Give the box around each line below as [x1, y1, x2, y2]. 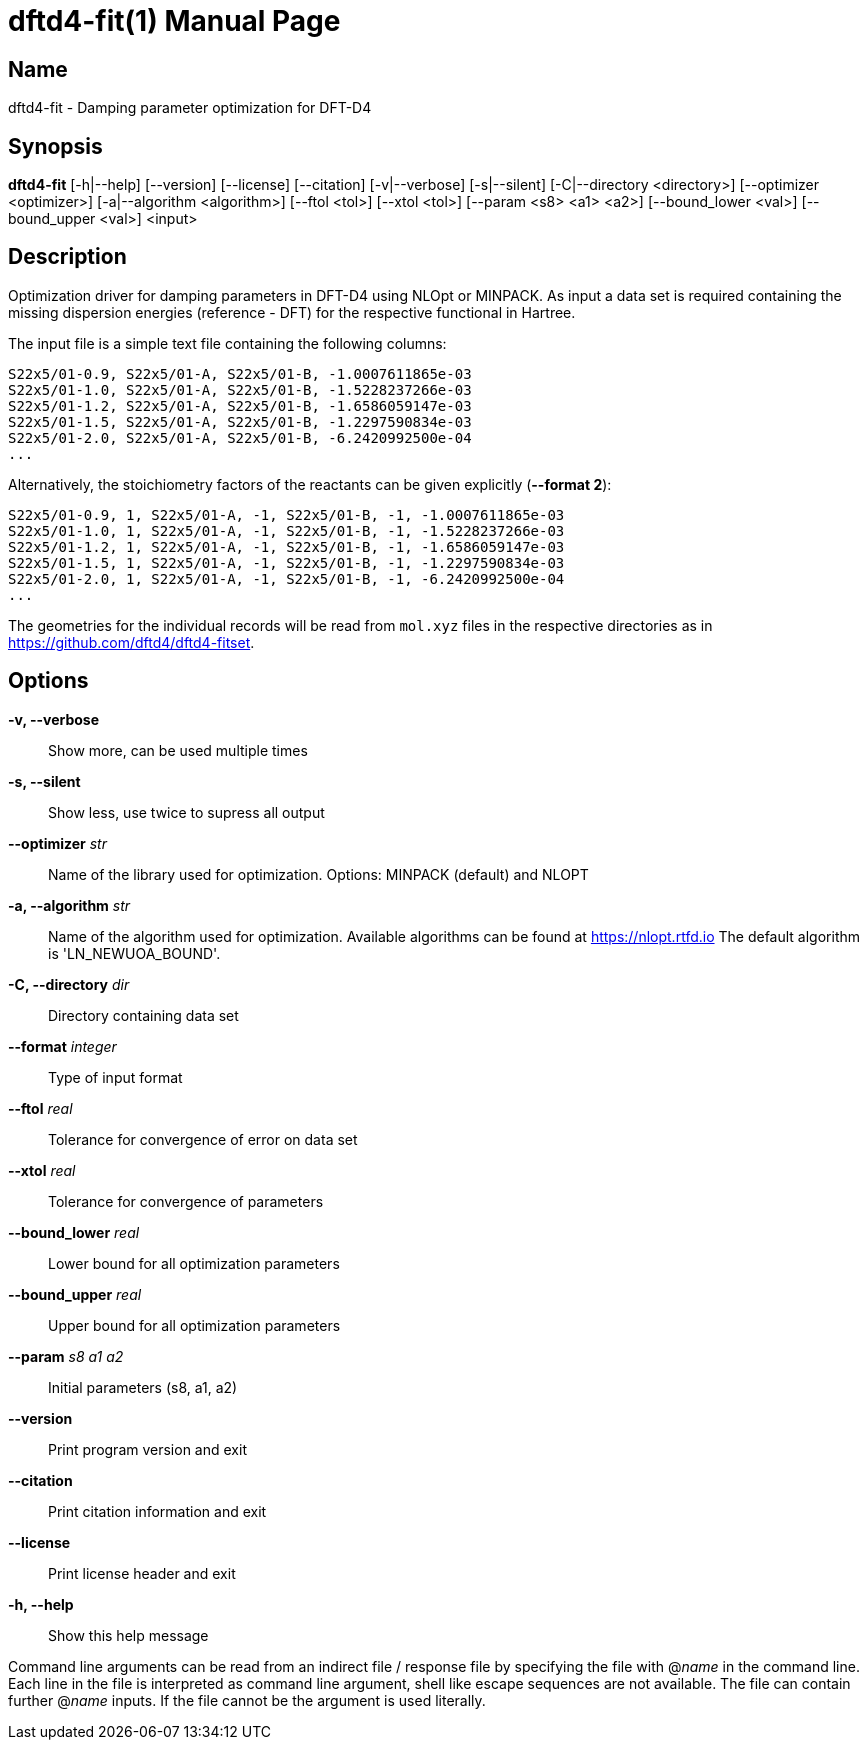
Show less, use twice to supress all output [48, 803, 325, 821]
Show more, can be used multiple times [48, 741, 308, 759]
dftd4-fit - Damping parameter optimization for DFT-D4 [8, 99, 372, 117]
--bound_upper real [8, 1285, 142, 1303]
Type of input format [48, 1068, 183, 1086]
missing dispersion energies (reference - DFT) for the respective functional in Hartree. [8, 303, 576, 321]
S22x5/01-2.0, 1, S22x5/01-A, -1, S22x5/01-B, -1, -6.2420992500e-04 [8, 570, 565, 587]
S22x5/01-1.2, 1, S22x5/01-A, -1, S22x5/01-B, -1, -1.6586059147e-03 [8, 538, 565, 555]
